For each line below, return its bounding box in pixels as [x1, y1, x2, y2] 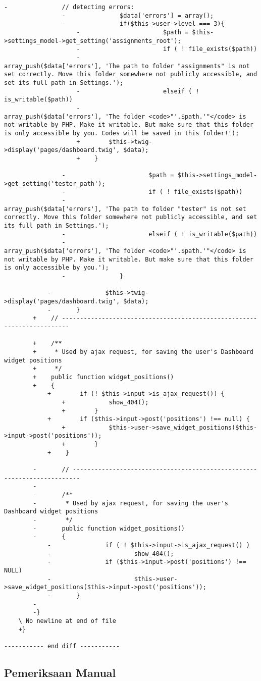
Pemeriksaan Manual [4, 664, 116, 680]
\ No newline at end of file [18, 617, 116, 624]
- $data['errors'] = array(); [62, 12, 214, 19]
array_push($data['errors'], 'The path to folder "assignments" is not [4, 62, 250, 70]
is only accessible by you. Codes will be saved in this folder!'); [4, 129, 239, 137]
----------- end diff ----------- [4, 642, 120, 650]
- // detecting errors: [4, 4, 134, 11]
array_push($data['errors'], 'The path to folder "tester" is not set [4, 205, 246, 213]
